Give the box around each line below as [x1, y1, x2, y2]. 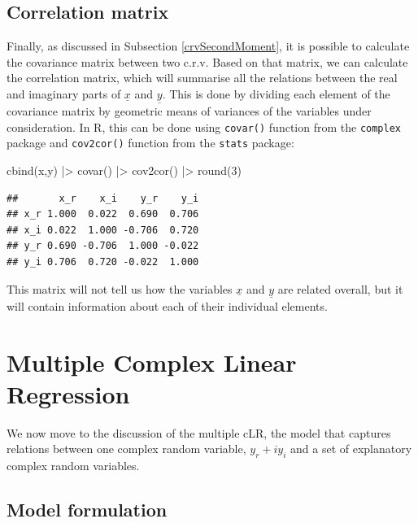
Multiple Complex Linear [7, 345, 297, 378]
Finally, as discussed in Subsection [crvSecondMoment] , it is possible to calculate [7, 37, 410, 54]
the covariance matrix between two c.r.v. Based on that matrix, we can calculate [7, 53, 408, 70]
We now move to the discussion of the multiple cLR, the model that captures [7, 424, 391, 441]
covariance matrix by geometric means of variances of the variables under [7, 102, 372, 120]
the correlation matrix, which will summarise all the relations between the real [7, 69, 398, 86]
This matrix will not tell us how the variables [7, 280, 233, 297]
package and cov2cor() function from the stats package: [7, 134, 294, 151]
